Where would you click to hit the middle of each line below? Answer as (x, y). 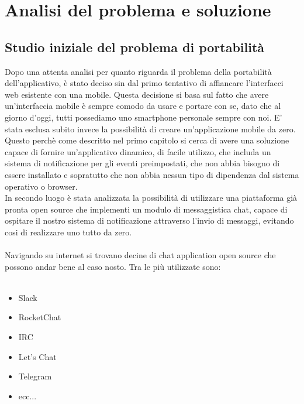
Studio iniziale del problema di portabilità (135, 47)
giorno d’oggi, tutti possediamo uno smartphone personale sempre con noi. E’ (144, 117)
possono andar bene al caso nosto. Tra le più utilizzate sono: (113, 266)
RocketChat (40, 317)
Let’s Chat (37, 356)
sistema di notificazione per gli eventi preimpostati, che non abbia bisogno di (142, 163)
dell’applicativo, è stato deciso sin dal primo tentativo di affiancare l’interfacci (144, 83)
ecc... (27, 396)
